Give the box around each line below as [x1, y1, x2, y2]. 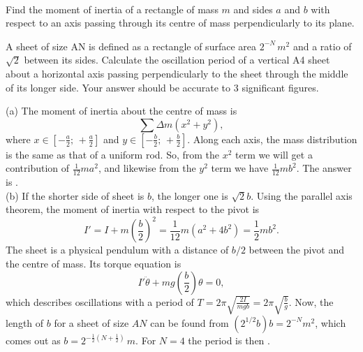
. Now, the [288, 294, 334, 309]
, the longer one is [151, 188, 228, 203]
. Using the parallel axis [251, 188, 353, 203]
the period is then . [188, 333, 270, 348]
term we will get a [235, 147, 313, 161]
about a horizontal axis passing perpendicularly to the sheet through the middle [6, 66, 348, 80]
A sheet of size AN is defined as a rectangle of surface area [6, 38, 256, 53]
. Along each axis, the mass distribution [187, 131, 357, 146]
